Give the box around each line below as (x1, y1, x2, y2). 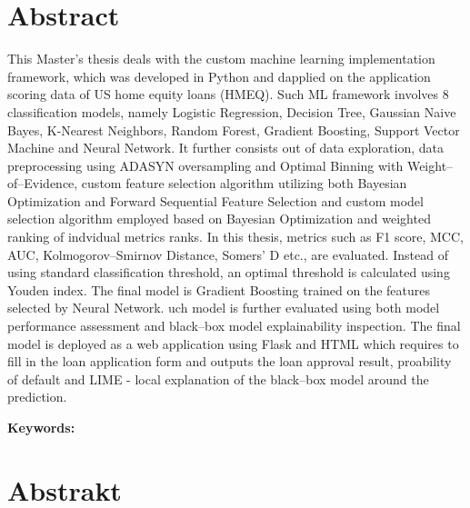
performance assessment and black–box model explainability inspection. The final (7, 316, 461, 335)
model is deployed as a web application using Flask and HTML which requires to (7, 334, 459, 353)
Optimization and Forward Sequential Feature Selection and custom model (7, 191, 424, 210)
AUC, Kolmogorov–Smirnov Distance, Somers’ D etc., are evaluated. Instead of (7, 244, 448, 264)
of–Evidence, (7, 174, 78, 193)
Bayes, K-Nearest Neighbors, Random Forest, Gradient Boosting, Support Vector (7, 120, 460, 139)
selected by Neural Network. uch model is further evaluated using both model (7, 298, 440, 317)
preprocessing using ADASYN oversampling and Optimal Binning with (7, 155, 404, 174)
